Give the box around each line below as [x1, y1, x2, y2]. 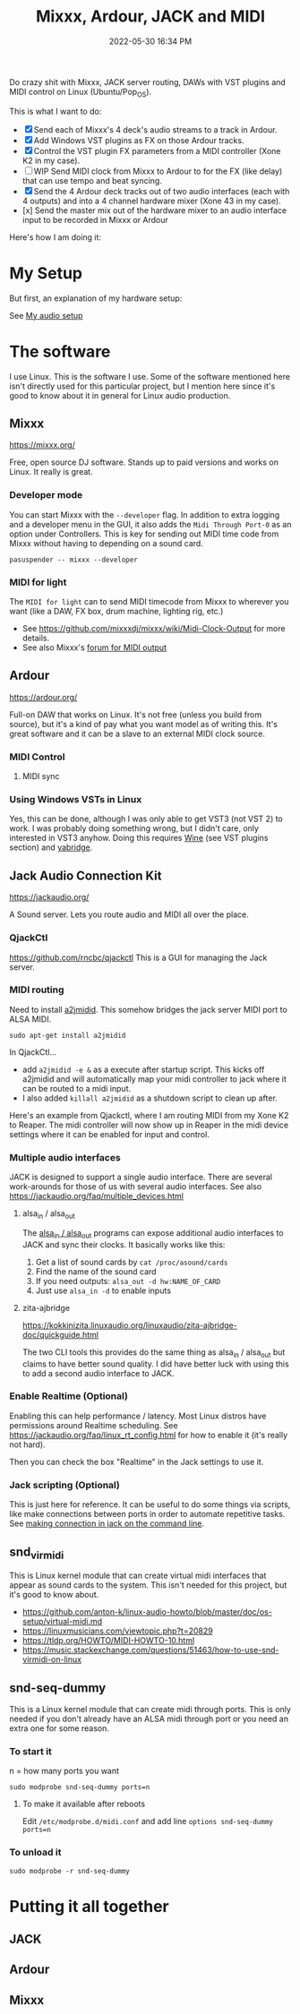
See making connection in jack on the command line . [9, 1518, 204, 1529]
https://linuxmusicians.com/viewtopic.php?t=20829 [21, 1625, 213, 1636]
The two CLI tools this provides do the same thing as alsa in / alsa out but [21, 1346, 286, 1359]
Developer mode [9, 489, 83, 501]
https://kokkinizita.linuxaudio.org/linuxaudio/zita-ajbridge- [21, 1319, 237, 1331]
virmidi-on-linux [21, 1654, 82, 1665]
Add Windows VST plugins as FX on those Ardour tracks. [33, 134, 244, 145]
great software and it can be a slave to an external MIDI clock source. [9, 728, 266, 739]
